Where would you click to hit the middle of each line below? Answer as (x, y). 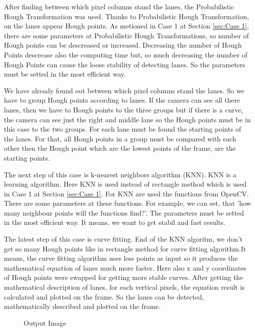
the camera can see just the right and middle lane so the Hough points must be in (127, 119)
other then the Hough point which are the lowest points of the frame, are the (120, 148)
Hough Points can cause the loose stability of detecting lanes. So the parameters (125, 64)
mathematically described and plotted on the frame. (82, 306)
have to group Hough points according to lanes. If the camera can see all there (122, 100)
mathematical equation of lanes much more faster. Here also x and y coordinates (125, 267)
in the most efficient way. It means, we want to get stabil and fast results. (115, 222)
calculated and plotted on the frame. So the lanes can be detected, (104, 296)
